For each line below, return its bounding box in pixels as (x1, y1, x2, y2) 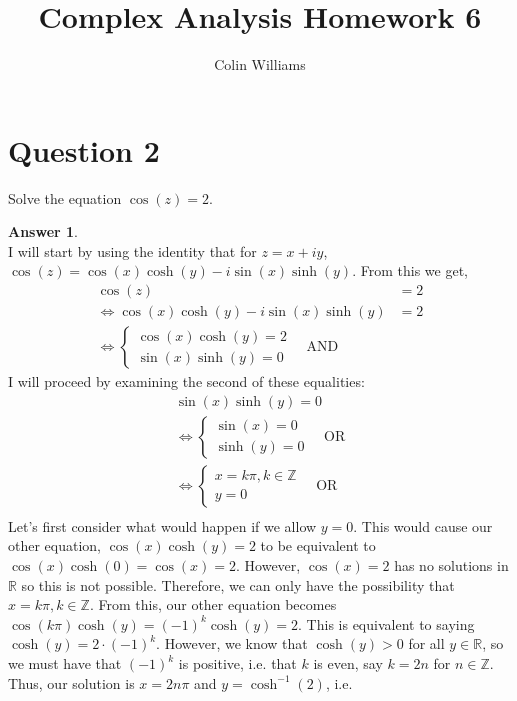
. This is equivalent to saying (298, 613, 475, 634)
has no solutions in (394, 555, 509, 576)
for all (408, 633, 445, 654)
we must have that (8, 653, 122, 673)
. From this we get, (352, 260, 468, 281)
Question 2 (8, 129, 160, 170)
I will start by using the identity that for (8, 240, 257, 261)
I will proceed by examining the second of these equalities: (8, 371, 365, 392)
